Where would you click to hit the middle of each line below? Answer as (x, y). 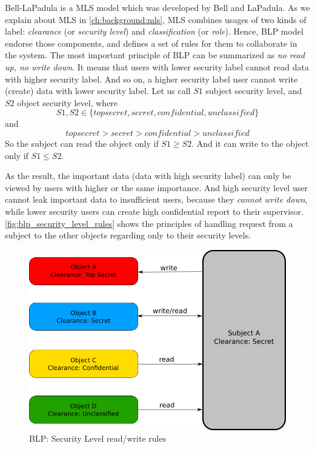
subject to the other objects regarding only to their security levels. (128, 235)
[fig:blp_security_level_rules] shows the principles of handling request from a (149, 223)
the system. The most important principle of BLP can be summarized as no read (155, 55)
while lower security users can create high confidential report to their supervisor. (154, 211)
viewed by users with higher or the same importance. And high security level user (156, 187)
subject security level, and (254, 91)
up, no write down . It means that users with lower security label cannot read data (157, 66)
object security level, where (68, 102)
